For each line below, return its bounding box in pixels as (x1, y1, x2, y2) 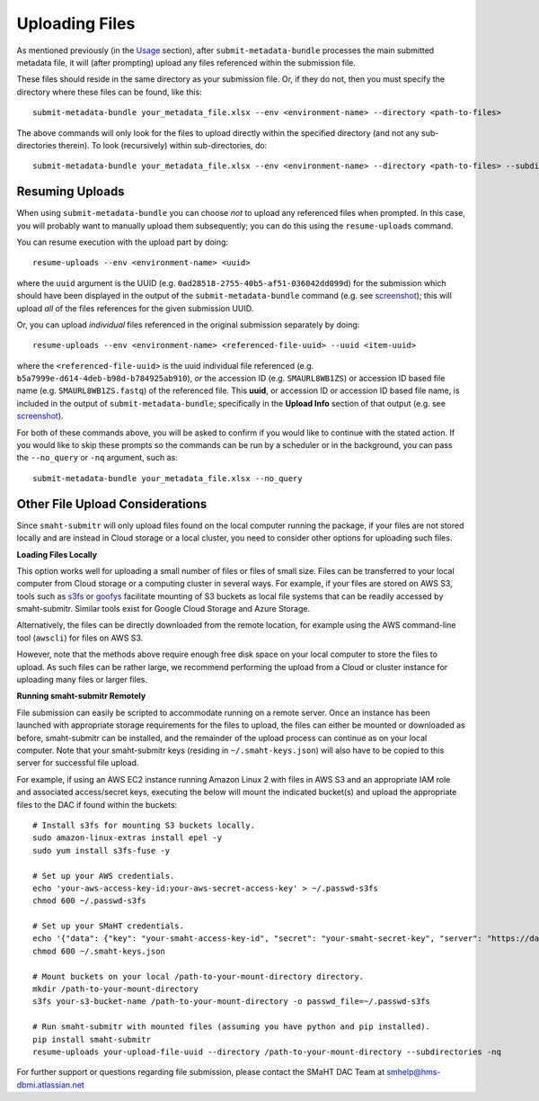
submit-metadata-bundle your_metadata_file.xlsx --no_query (32, 473, 303, 483)
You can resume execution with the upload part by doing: (16, 237, 229, 247)
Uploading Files (16, 13, 136, 33)
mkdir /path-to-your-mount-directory (32, 984, 199, 994)
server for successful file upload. (16, 757, 139, 768)
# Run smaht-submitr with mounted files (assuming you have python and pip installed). (32, 1022, 431, 1032)
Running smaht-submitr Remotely (16, 691, 146, 702)
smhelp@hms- (386, 1067, 441, 1078)
